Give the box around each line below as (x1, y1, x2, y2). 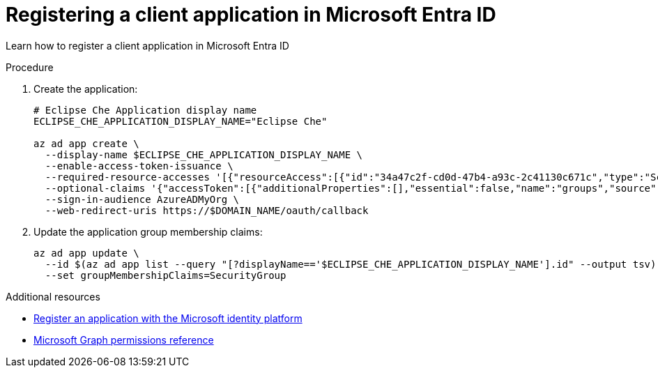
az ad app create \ (33, 137, 139, 149)
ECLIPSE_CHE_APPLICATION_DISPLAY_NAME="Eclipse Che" (33, 115, 328, 127)
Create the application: (33, 82, 138, 95)
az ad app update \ (33, 247, 139, 259)
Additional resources (6, 290, 100, 303)
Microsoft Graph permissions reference (33, 333, 214, 346)
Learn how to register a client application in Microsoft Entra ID (6, 39, 289, 52)
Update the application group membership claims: (33, 225, 263, 238)
